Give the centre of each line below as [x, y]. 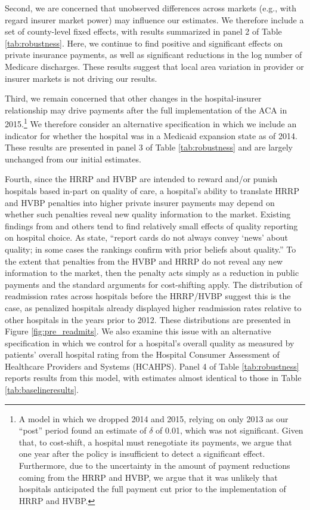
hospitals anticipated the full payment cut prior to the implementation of [152, 489]
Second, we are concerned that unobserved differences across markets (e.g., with [151, 8]
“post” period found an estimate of [83, 430]
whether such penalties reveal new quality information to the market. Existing [148, 214]
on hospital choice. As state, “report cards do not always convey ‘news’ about [146, 237]
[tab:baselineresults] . [42, 390]
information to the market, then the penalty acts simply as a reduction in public [152, 273]
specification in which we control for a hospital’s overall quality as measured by [150, 342]
